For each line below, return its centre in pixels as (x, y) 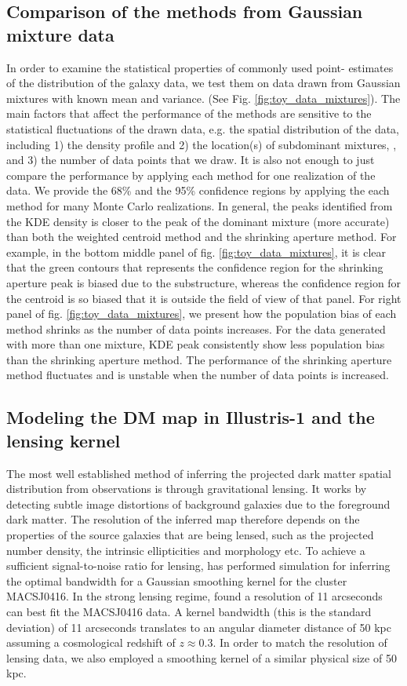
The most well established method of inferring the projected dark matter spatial (199, 473)
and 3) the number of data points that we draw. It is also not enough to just (191, 160)
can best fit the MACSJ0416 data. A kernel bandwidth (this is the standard (189, 611)
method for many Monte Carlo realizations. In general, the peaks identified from (200, 205)
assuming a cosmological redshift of (91, 642)
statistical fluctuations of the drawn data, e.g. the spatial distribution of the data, (203, 128)
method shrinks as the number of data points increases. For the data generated (196, 328)
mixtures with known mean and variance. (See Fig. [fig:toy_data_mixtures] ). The (203, 98)
